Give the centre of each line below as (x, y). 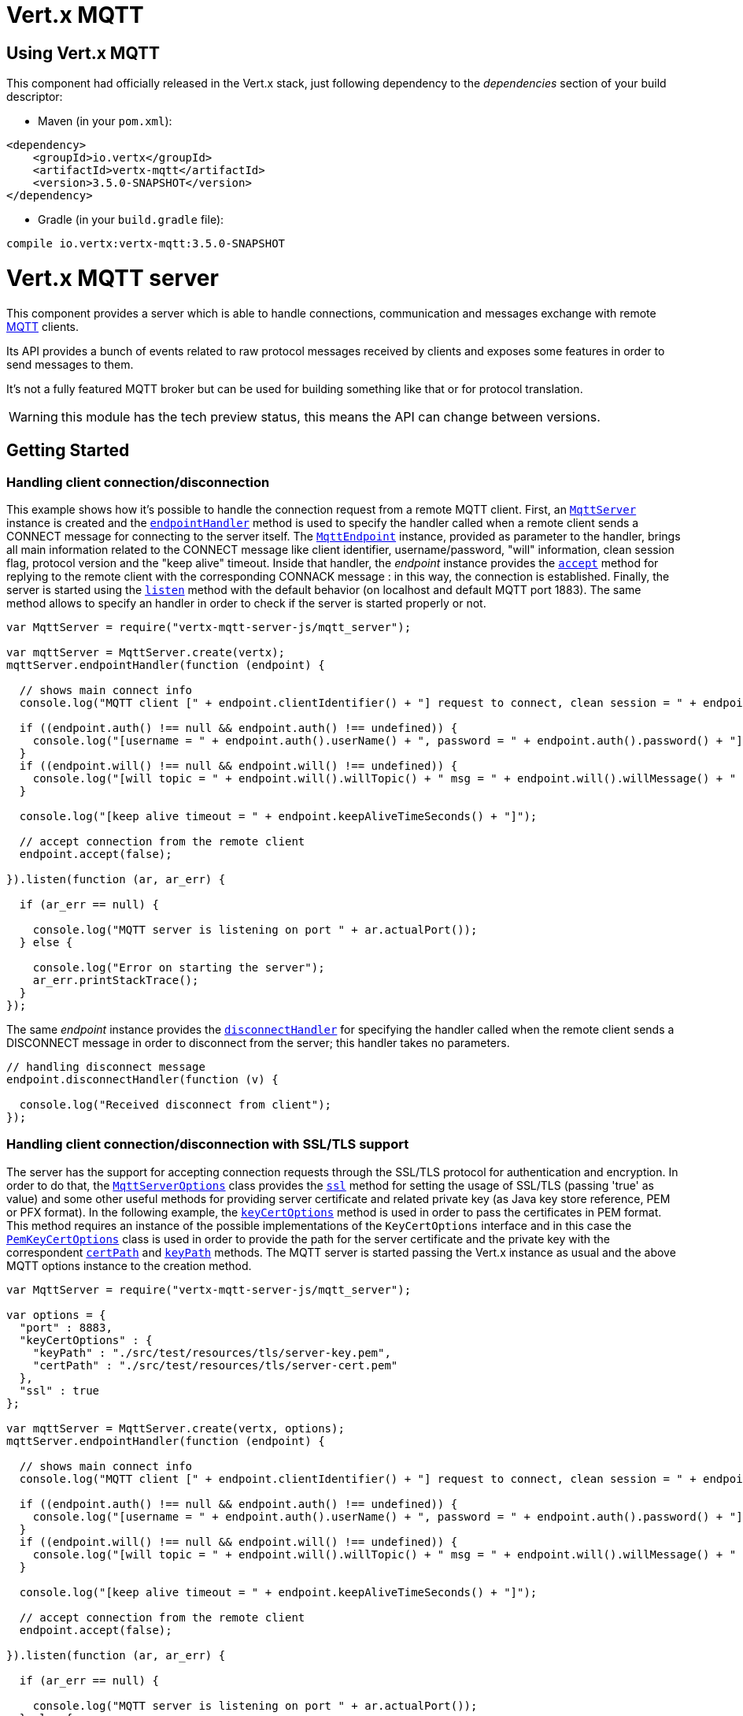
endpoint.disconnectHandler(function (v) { (142, 1079)
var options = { (56, 1315)
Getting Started (68, 451)
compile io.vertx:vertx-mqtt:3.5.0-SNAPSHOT (146, 244)
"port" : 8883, (66, 1327)
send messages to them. (70, 364)
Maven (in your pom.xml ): (105, 121)
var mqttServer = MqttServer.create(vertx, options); (176, 1428)
